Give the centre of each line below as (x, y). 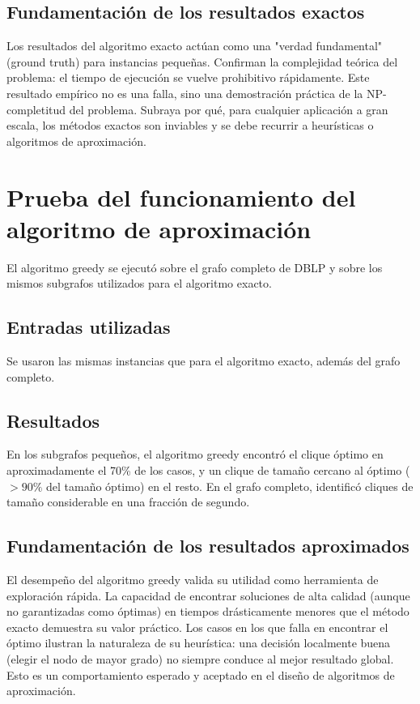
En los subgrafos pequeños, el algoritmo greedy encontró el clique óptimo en (195, 454)
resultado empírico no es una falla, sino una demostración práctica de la (185, 93)
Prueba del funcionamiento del (181, 196)
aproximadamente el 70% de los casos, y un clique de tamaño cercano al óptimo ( (208, 470)
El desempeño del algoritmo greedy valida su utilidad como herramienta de (193, 580)
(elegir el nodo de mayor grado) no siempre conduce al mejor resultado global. (200, 659)
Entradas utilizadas (89, 327)
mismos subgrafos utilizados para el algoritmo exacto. (139, 283)
